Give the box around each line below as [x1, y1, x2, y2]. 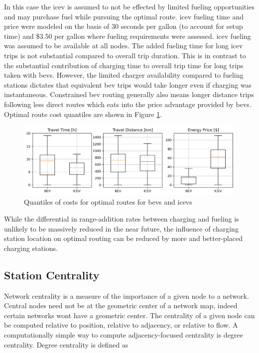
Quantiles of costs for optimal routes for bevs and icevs [24, 197, 192, 207]
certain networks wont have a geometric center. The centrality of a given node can [4, 310, 255, 320]
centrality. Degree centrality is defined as [4, 339, 129, 350]
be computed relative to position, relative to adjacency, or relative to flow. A [4, 320, 238, 330]
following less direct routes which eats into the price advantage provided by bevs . [4, 99, 252, 109]
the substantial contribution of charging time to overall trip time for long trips [4, 60, 244, 70]
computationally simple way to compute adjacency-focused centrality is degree [4, 329, 243, 340]
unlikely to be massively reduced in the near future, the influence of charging [4, 223, 239, 234]
